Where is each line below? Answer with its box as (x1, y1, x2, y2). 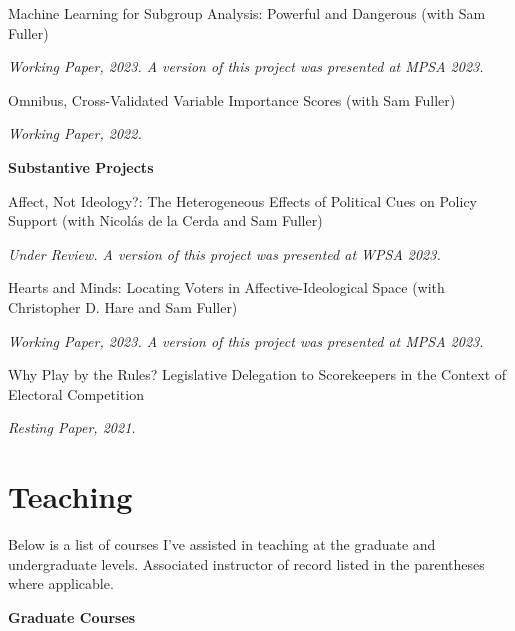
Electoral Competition (8, 383, 144, 404)
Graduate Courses (8, 606, 136, 627)
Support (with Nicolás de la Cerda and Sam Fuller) (8, 210, 323, 231)
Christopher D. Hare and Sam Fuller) (8, 296, 238, 317)
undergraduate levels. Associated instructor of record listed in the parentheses (8, 553, 485, 574)
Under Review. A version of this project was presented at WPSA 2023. (8, 243, 441, 264)
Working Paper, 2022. (8, 123, 142, 144)
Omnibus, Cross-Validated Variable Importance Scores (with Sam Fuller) (8, 89, 456, 110)
